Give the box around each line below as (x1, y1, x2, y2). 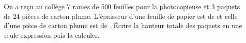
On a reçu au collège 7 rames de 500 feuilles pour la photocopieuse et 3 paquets (4, 1, 240, 11)
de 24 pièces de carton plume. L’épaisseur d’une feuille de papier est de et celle (4, 11, 238, 21)
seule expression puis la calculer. (4, 29, 100, 40)
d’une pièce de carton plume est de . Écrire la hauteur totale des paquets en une (4, 20, 242, 30)
